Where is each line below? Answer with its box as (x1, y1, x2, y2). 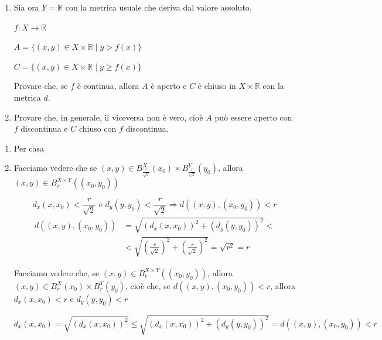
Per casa (13, 142, 45, 154)
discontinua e (21, 122, 68, 135)
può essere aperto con (214, 111, 292, 123)
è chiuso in (197, 80, 236, 92)
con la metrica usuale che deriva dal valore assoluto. (65, 1, 252, 13)
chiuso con (79, 122, 117, 135)
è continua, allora (77, 80, 139, 92)
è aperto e (151, 80, 187, 92)
